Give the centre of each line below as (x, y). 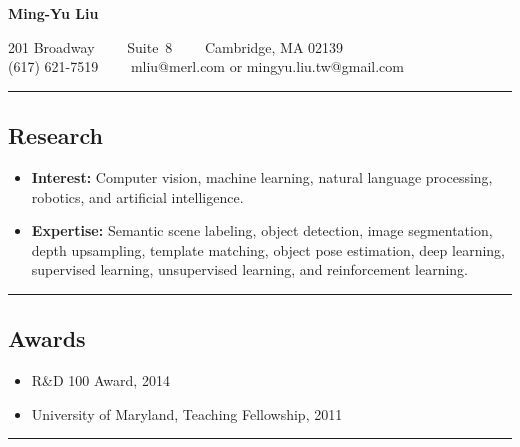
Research (55, 135)
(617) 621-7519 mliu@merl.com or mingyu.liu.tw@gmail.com (206, 66)
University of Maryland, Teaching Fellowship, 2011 (187, 413)
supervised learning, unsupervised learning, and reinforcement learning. (250, 269)
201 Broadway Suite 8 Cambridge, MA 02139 (176, 46)
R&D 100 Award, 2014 (100, 380)
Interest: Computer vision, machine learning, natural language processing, (262, 176)
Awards (47, 338)
